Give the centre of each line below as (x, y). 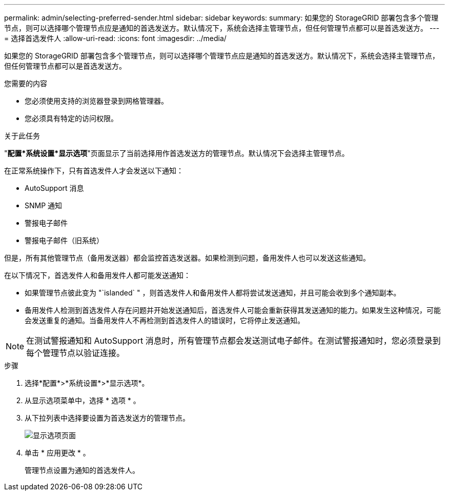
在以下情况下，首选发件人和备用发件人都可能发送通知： (97, 275)
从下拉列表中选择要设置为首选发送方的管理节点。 (107, 418)
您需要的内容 (26, 83)
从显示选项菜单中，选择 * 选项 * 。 (83, 400)
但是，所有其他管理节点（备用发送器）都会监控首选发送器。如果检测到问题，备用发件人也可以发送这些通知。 (187, 258)
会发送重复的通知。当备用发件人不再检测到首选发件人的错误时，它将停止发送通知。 (165, 320)
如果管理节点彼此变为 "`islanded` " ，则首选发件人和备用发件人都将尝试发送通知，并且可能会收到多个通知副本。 (213, 293)
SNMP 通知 (44, 205)
